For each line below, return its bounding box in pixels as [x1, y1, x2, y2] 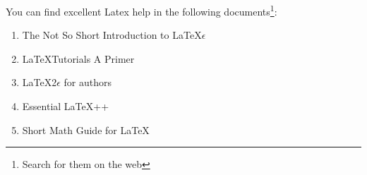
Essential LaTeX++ [22, 99, 109, 114]
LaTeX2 [22, 75, 57, 90]
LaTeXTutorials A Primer [22, 51, 135, 66]
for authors [64, 75, 112, 90]
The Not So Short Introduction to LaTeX [22, 28, 202, 42]
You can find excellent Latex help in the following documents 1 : [6, 2, 277, 18]
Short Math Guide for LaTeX [22, 122, 150, 137]
